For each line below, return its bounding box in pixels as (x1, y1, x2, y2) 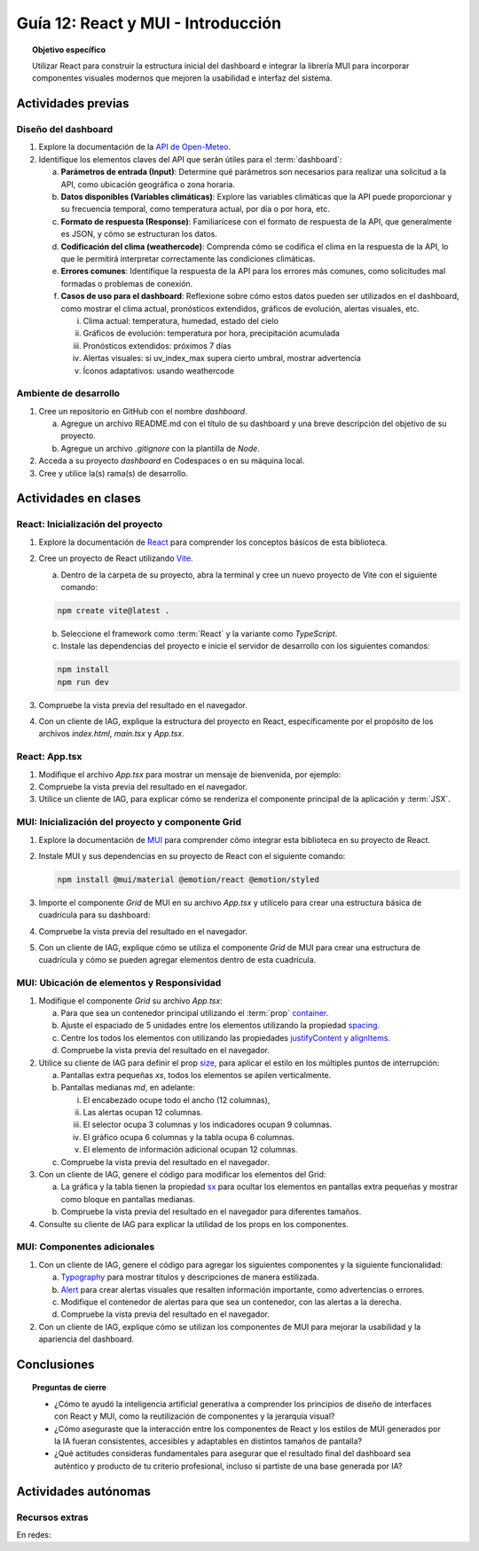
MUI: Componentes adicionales (16, 1240, 155, 1253)
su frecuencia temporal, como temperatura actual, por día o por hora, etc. (60, 204, 330, 215)
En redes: (16, 1529, 51, 1539)
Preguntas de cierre (32, 1382, 106, 1393)
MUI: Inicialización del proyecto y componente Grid (16, 816, 242, 829)
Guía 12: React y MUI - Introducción (16, 13, 282, 33)
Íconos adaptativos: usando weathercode (82, 365, 235, 376)
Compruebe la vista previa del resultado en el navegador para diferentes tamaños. (60, 1207, 362, 1217)
